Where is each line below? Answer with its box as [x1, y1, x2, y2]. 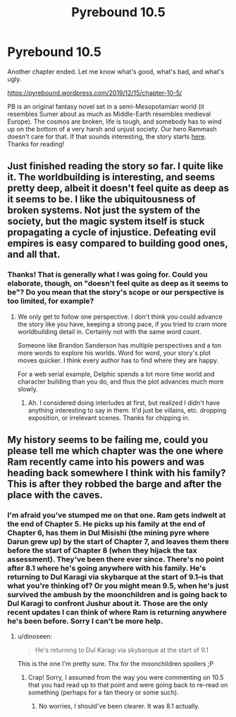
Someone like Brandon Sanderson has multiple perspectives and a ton [17, 340, 222, 350]
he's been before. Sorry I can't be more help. [7, 616, 163, 626]
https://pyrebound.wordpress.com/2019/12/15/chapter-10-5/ [7, 88, 182, 97]
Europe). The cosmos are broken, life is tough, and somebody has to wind [7, 117, 222, 126]
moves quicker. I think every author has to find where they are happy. [17, 356, 219, 365]
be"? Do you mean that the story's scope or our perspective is [7, 288, 224, 297]
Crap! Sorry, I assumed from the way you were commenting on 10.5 [27, 673, 224, 682]
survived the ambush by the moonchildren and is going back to [7, 589, 228, 599]
